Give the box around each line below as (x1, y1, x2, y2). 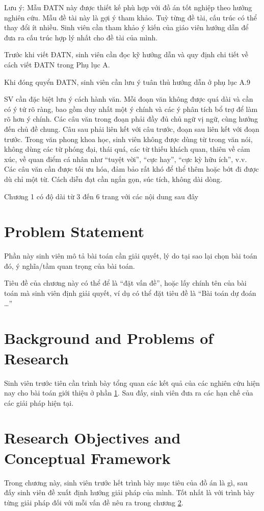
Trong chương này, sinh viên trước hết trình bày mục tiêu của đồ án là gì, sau (4, 477, 248, 487)
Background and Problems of (4, 328, 214, 349)
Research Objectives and (4, 427, 181, 448)
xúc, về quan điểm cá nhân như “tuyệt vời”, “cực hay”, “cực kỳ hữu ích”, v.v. (4, 153, 247, 164)
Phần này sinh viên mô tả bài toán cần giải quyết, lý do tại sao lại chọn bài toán (4, 250, 257, 261)
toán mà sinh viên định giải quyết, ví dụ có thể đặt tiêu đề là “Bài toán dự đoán (4, 288, 256, 298)
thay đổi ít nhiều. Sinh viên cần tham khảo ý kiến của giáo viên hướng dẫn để (4, 22, 249, 33)
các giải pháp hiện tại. (4, 397, 74, 408)
